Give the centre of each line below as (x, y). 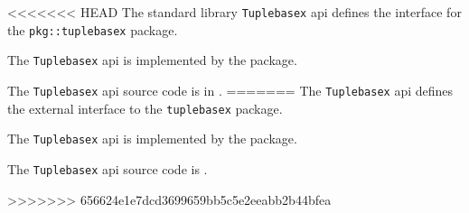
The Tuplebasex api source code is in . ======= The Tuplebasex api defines (230, 90)
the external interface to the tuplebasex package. (145, 108)
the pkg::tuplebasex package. (93, 29)
